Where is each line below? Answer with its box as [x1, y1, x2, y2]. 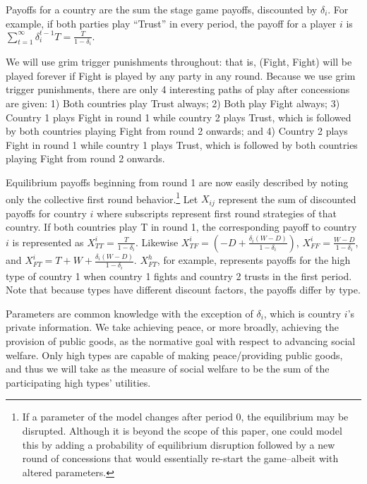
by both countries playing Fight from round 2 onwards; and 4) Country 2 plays [6, 123, 348, 138]
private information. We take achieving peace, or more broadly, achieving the [6, 320, 339, 334]
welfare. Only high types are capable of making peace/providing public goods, [6, 347, 343, 362]
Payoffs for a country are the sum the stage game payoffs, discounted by [6, 2, 318, 16]
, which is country [263, 305, 342, 320]
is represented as [12, 234, 84, 249]
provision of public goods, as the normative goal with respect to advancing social [6, 333, 356, 348]
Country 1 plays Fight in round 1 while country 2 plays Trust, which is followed [6, 109, 351, 124]
